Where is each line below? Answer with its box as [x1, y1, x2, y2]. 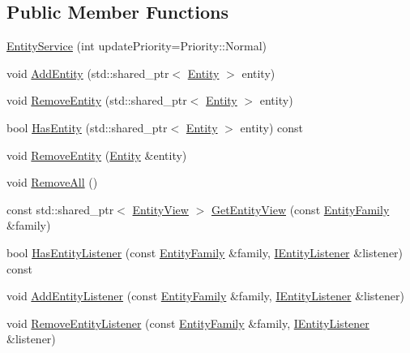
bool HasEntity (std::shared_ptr [6, 118, 168, 136]
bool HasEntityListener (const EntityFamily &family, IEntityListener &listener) [6, 243, 404, 260]
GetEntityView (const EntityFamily [211, 200, 390, 217]
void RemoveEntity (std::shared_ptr [6, 92, 187, 109]
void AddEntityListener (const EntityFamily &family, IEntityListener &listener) [6, 287, 404, 304]
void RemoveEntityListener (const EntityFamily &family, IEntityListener [6, 314, 369, 331]
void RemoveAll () [6, 174, 98, 191]
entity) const [240, 118, 304, 136]
